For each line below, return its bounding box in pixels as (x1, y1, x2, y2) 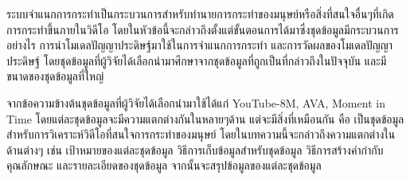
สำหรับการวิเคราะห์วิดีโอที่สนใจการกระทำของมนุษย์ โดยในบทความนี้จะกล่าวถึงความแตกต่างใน (6, 126, 396, 143)
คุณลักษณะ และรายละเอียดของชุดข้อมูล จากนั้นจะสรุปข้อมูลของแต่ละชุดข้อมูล (6, 157, 322, 174)
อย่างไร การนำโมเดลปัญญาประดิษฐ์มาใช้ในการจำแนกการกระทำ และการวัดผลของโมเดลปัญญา (6, 37, 392, 53)
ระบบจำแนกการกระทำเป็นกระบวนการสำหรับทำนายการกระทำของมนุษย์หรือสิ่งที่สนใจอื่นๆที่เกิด (6, 6, 394, 22)
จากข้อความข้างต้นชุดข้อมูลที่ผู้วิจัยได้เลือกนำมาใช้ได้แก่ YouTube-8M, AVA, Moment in (6, 94, 385, 111)
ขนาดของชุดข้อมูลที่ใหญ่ (6, 68, 104, 84)
